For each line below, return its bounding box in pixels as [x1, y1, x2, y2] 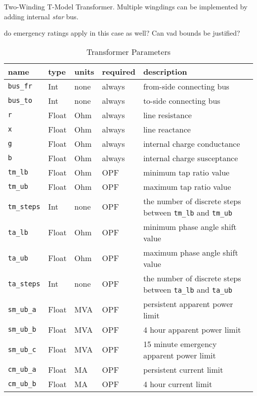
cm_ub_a [8, 365, 37, 374]
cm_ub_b [8, 380, 37, 388]
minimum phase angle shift [143, 220, 237, 232]
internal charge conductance [143, 137, 240, 149]
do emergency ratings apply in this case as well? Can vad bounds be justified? [4, 28, 240, 38]
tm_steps [8, 202, 41, 211]
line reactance [143, 123, 191, 135]
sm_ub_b [8, 325, 37, 334]
